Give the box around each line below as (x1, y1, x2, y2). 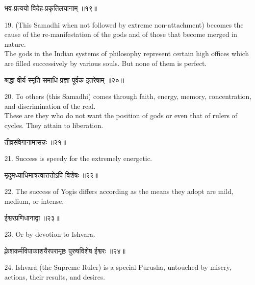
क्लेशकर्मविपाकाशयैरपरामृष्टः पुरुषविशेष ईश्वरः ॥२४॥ (4, 245, 126, 255)
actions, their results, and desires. (4, 271, 105, 282)
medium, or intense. (4, 195, 64, 206)
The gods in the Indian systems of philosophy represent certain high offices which (4, 48, 249, 59)
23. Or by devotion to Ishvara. (4, 229, 95, 239)
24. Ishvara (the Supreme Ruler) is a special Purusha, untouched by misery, (4, 262, 231, 272)
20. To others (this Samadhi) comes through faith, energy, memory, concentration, (4, 91, 252, 101)
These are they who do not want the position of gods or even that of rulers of (4, 110, 237, 121)
